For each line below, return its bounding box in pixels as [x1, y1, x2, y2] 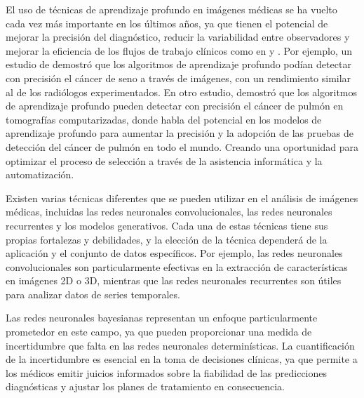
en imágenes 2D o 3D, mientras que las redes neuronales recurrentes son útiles [6, 273, 342, 288]
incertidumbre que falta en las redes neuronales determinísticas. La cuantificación [6, 338, 355, 352]
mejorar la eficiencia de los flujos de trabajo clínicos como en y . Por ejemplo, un [6, 43, 353, 58]
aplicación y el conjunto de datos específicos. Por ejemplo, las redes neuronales [6, 246, 343, 260]
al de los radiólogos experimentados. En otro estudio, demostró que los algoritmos [6, 84, 358, 99]
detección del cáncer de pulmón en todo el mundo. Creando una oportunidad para [6, 139, 359, 154]
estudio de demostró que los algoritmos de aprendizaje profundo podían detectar [6, 57, 351, 72]
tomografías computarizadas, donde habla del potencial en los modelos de [6, 112, 322, 126]
